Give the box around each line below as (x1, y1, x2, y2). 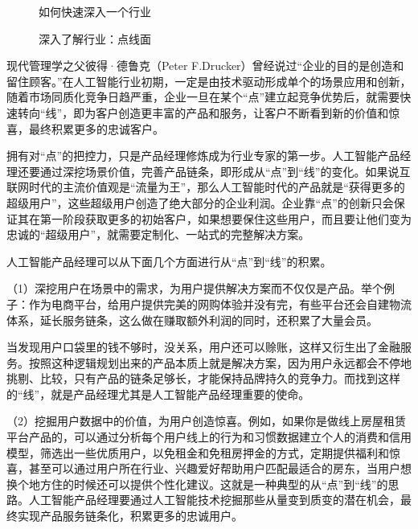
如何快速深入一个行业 (39, 3, 151, 19)
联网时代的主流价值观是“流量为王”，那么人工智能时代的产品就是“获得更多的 (6, 178, 405, 195)
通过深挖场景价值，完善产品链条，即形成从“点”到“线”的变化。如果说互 (39, 162, 411, 179)
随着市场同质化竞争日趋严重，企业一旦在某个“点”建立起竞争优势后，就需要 (6, 88, 400, 105)
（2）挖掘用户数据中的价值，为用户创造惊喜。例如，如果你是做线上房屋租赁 (6, 412, 406, 429)
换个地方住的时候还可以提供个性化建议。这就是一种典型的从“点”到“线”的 (6, 475, 388, 492)
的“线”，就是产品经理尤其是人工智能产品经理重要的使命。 (6, 385, 310, 402)
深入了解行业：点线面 (39, 30, 151, 47)
